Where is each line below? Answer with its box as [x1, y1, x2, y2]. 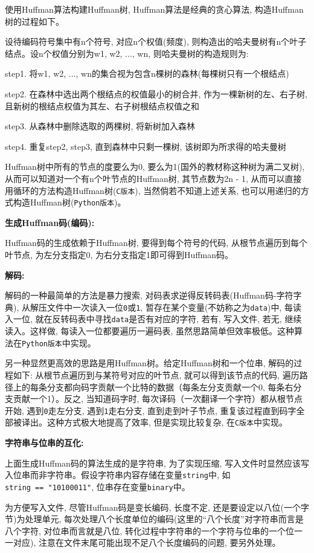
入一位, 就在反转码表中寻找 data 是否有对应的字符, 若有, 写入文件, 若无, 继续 [5, 312, 302, 325]
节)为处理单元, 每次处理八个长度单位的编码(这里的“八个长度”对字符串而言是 [5, 513, 304, 525]
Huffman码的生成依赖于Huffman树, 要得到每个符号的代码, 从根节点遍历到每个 [5, 236, 307, 249]
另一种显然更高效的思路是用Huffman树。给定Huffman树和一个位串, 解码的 [5, 357, 294, 369]
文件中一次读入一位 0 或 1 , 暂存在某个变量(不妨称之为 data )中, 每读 [46, 300, 301, 313]
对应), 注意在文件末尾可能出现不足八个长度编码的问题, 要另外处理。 [13, 536, 281, 549]
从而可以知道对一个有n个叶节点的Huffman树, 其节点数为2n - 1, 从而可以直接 [5, 172, 302, 184]
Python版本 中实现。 [22, 336, 96, 349]
